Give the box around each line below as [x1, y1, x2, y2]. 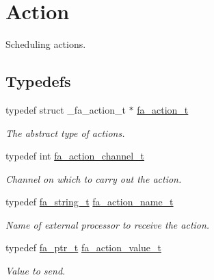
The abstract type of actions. [5, 125, 125, 140]
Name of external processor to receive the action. [5, 217, 210, 231]
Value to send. [5, 264, 66, 278]
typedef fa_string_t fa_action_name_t [5, 194, 174, 209]
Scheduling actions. [5, 37, 86, 51]
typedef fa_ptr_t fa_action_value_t [5, 240, 161, 255]
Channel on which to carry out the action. [5, 171, 182, 186]
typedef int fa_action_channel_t [5, 149, 145, 163]
